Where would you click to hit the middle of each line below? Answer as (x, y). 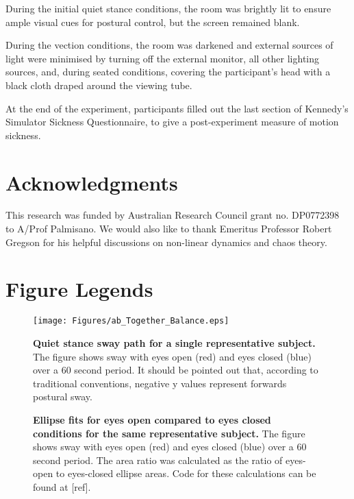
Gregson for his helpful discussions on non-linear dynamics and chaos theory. (166, 242)
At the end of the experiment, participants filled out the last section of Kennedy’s (177, 108)
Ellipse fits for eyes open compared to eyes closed (152, 419)
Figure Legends (79, 289)
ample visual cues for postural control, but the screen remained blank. (153, 22)
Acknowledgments (92, 182)
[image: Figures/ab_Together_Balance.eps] (131, 321)
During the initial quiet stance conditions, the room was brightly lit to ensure (168, 8)
